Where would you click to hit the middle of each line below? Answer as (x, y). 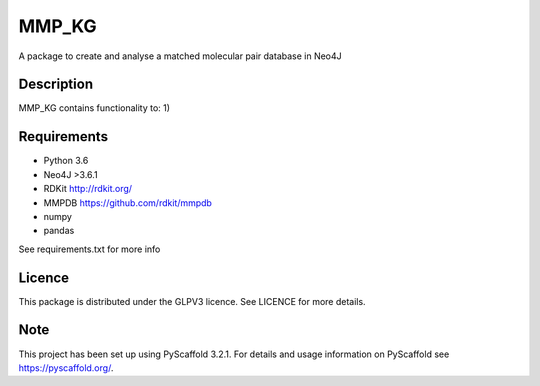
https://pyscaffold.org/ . (66, 367)
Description (56, 84)
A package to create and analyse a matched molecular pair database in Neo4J (180, 56)
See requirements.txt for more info (89, 249)
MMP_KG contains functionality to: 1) (94, 108)
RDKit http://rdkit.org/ (88, 189)
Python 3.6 (66, 161)
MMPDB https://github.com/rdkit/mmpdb (127, 202)
